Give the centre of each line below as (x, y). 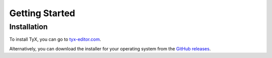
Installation (28, 27)
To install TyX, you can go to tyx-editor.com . (55, 39)
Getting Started (42, 13)
